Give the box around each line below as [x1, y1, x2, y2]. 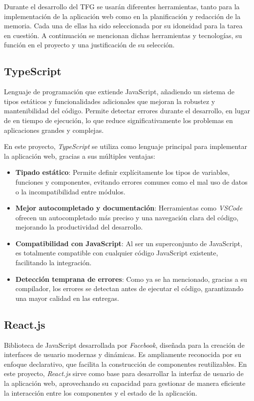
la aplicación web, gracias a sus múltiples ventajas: [4, 150, 155, 161]
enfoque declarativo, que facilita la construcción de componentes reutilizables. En [4, 359, 247, 369]
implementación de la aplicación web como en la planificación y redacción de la [4, 11, 241, 21]
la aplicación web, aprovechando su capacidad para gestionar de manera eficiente [4, 378, 246, 388]
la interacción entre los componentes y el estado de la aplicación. [4, 387, 197, 398]
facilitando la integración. [15, 257, 92, 268]
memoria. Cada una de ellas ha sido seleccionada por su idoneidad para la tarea [4, 21, 243, 31]
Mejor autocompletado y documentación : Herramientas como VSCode [15, 203, 243, 213]
